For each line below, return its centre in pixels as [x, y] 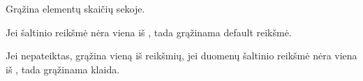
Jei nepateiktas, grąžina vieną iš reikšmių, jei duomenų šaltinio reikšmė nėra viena [181, 56]
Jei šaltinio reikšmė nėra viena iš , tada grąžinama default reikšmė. [149, 32]
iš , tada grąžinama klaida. [63, 69]
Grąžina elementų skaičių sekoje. [75, 8]
